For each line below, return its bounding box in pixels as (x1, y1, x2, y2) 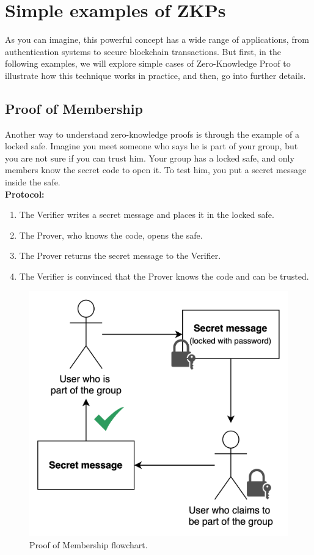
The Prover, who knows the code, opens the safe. (19, 228, 203, 241)
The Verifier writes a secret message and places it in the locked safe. (19, 208, 274, 221)
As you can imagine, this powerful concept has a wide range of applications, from (5, 33, 309, 46)
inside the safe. (5, 176, 60, 188)
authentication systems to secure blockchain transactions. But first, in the (5, 45, 281, 58)
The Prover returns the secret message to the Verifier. (19, 249, 221, 262)
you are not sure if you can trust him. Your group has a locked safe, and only (5, 151, 294, 164)
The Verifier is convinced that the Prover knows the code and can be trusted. (19, 270, 309, 283)
